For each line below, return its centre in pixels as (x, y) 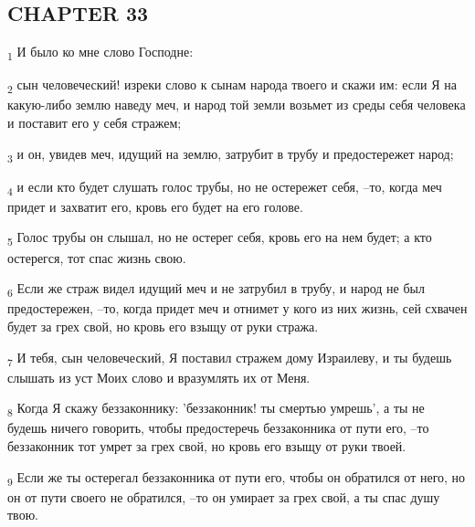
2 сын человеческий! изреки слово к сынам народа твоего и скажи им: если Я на (232, 86)
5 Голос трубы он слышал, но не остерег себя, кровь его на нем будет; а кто (220, 238)
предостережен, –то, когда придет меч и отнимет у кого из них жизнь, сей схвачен (237, 308)
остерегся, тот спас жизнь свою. (97, 257)
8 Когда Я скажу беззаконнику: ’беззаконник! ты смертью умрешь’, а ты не (216, 409)
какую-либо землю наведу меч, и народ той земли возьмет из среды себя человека (237, 105)
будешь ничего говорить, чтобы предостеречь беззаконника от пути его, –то (218, 428)
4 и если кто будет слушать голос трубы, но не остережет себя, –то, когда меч (225, 187)
